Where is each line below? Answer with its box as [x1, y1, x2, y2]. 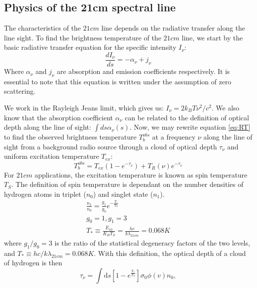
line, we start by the [182, 32, 243, 42]
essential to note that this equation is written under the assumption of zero [4, 76, 231, 86]
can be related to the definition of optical [124, 112, 249, 122]
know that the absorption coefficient [4, 112, 113, 122]
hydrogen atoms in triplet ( [4, 188, 86, 199]
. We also [211, 103, 240, 113]
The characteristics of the [4, 23, 81, 33]
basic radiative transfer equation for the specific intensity [4, 42, 177, 52]
